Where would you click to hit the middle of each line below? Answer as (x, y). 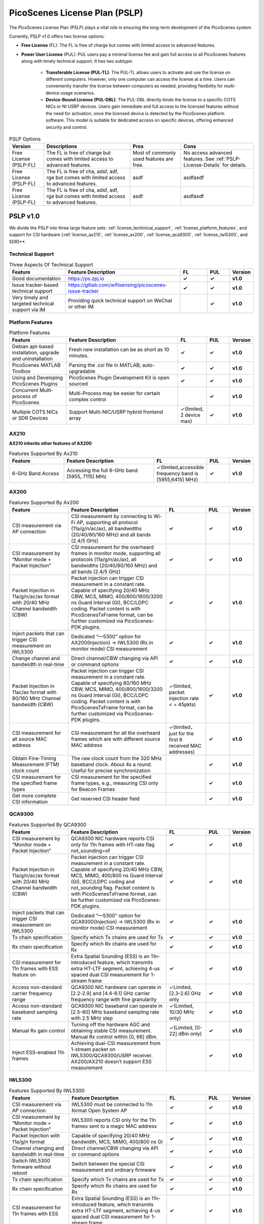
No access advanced (208, 153)
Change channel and (36, 658)
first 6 (176, 739)
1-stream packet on (93, 1049)
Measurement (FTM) (36, 764)
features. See (199, 159)
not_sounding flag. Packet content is (113, 888)
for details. (234, 165)
